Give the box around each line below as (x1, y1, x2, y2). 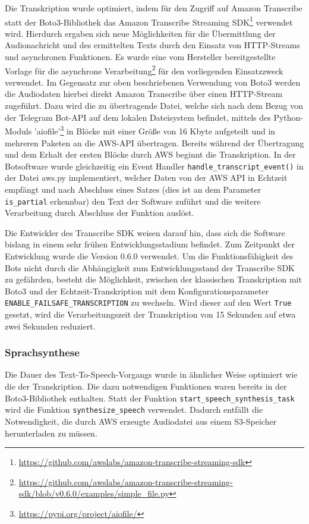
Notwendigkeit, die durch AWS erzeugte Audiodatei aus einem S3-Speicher (5, 415, 277, 427)
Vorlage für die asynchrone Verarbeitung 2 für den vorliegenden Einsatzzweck (5, 62, 283, 77)
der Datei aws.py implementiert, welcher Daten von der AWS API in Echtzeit (5, 171, 288, 184)
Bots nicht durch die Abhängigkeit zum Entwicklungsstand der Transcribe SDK (5, 261, 295, 274)
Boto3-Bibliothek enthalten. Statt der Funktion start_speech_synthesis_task (5, 391, 295, 404)
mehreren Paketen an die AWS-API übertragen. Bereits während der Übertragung (5, 136, 304, 149)
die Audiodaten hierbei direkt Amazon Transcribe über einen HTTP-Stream (5, 87, 283, 100)
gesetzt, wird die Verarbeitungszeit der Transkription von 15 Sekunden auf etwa (5, 308, 296, 320)
